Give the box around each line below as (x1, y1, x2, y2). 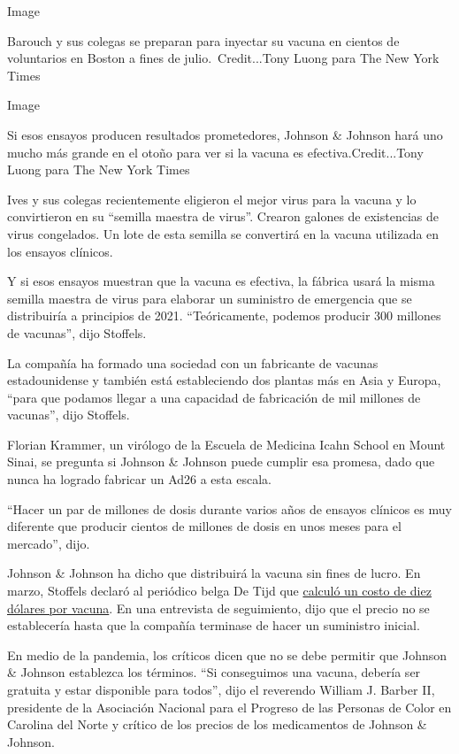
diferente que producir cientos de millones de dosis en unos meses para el (7, 517, 402, 535)
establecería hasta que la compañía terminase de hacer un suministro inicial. (7, 616, 420, 635)
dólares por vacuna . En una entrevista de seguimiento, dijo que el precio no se (7, 598, 430, 617)
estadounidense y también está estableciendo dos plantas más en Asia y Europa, (7, 371, 441, 389)
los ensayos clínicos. (7, 242, 113, 260)
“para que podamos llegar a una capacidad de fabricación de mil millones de (7, 388, 421, 406)
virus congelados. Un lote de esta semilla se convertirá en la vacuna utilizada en (7, 224, 440, 242)
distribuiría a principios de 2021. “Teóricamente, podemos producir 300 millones (7, 306, 441, 325)
